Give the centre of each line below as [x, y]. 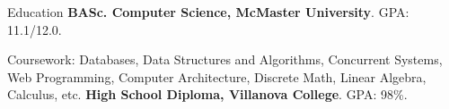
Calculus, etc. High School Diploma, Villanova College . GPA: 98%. [207, 94]
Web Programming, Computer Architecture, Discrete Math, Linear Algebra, [217, 76]
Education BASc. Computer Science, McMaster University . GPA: [208, 12]
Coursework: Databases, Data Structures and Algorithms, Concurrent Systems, [225, 59]
